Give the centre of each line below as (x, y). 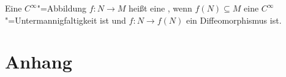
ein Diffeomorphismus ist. (234, 20)
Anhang (39, 62)
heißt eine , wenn (160, 8)
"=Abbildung (62, 8)
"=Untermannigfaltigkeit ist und (66, 20)
